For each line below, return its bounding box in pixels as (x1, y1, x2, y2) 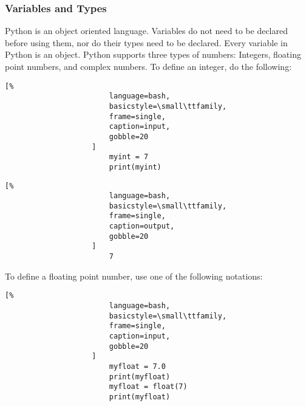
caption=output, (109, 222, 175, 231)
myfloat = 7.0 (109, 362, 166, 371)
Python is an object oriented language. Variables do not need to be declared (5, 24, 288, 37)
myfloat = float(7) (109, 382, 188, 391)
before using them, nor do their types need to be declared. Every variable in (5, 36, 288, 49)
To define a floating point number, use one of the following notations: (5, 269, 263, 282)
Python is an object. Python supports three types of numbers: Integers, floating (5, 48, 301, 61)
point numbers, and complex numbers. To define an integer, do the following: (5, 60, 292, 72)
